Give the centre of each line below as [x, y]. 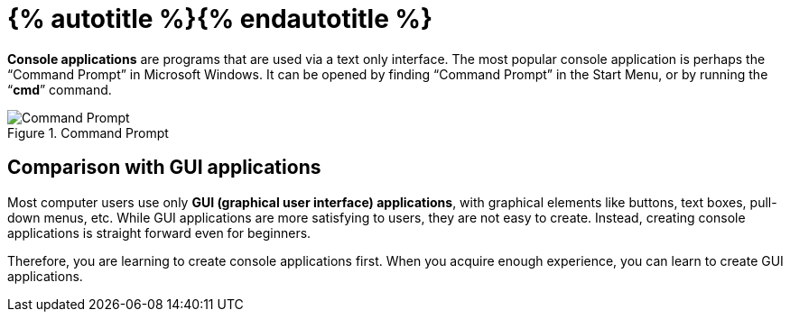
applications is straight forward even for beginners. [159, 232]
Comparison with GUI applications [164, 168]
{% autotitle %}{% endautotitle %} [220, 19]
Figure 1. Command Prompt [88, 132]
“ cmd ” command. [60, 89]
